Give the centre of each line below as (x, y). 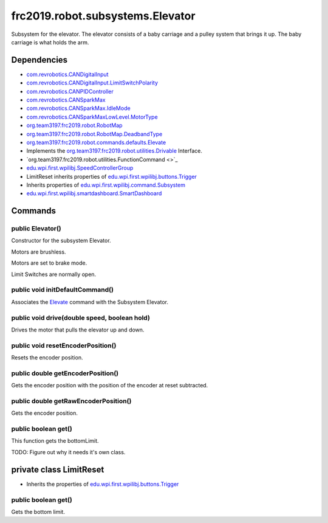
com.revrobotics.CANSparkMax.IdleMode (78, 108)
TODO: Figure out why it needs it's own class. (68, 452)
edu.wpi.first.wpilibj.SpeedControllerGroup (80, 168)
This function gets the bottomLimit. (55, 441)
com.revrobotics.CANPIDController (70, 91)
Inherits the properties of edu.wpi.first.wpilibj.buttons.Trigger (103, 484)
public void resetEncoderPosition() (64, 345)
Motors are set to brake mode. (49, 263)
